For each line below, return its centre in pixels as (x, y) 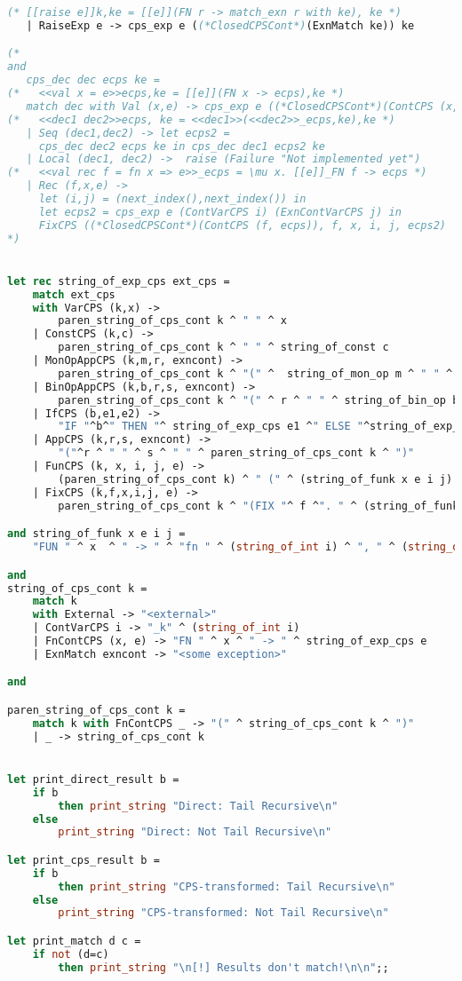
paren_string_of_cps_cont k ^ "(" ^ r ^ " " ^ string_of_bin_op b (259, 400)
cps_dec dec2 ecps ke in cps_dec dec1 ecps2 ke (182, 146)
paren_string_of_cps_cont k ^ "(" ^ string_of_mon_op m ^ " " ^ (255, 373)
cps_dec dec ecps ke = (93, 80)
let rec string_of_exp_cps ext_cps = (119, 281)
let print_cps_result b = (84, 860)
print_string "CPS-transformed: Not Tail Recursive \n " (223, 913)
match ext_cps (74, 294)
